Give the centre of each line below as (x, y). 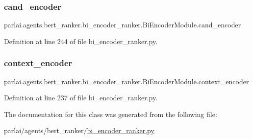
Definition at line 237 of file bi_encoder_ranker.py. (81, 98)
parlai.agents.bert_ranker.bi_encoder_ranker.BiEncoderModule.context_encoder (126, 81)
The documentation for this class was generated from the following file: (111, 114)
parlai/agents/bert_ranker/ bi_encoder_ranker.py (79, 130)
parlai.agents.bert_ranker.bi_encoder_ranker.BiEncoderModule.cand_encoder (123, 25)
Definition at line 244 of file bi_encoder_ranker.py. (81, 41)
